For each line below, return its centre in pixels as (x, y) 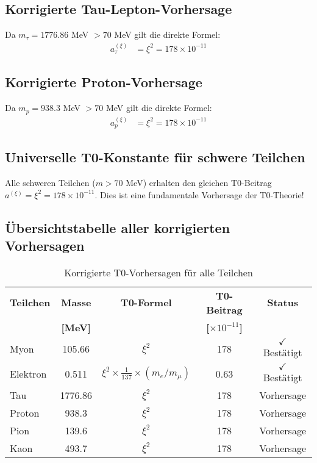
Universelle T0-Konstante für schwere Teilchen (155, 157)
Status (283, 303)
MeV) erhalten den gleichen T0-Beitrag (199, 183)
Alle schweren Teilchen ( (50, 183)
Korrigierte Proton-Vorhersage (104, 82)
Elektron (28, 373)
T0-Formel (146, 303)
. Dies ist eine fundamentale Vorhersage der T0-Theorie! (199, 194)
